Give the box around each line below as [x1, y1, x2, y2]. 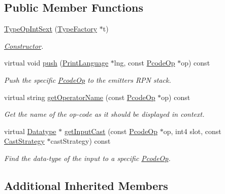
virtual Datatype [4, 125, 56, 136]
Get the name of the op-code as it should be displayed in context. [4, 109, 205, 119]
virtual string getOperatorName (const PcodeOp [4, 91, 155, 102]
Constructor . [4, 40, 44, 51]
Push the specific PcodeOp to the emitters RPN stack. [4, 74, 171, 85]
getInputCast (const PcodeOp [64, 125, 158, 136]
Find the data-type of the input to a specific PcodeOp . [4, 152, 171, 163]
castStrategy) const [50, 136, 111, 146]
